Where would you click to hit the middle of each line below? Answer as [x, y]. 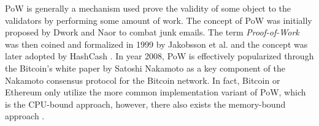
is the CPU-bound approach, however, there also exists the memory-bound [145, 104]
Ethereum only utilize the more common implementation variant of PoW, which [156, 92]
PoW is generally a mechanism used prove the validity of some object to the [148, 8]
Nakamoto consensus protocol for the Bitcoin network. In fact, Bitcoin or [143, 80]
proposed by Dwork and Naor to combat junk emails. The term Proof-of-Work [152, 32]
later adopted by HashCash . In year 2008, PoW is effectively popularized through [159, 56]
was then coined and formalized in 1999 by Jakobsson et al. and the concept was [156, 44]
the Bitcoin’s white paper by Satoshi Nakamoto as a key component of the [145, 68]
